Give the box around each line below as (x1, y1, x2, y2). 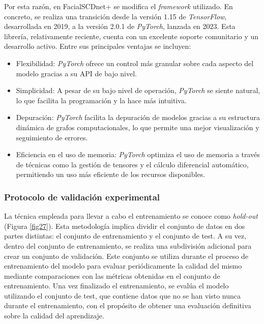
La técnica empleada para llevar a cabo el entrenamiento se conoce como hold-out (4, 211, 258, 221)
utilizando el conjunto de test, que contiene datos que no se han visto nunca (4, 290, 241, 301)
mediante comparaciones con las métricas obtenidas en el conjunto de (4, 270, 220, 281)
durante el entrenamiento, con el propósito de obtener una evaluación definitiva (4, 300, 251, 311)
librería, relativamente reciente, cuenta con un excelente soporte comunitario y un (4, 31, 259, 41)
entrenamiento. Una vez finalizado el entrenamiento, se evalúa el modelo (4, 280, 229, 291)
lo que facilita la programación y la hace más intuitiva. (16, 95, 187, 105)
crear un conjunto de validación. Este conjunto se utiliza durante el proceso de (4, 250, 249, 261)
